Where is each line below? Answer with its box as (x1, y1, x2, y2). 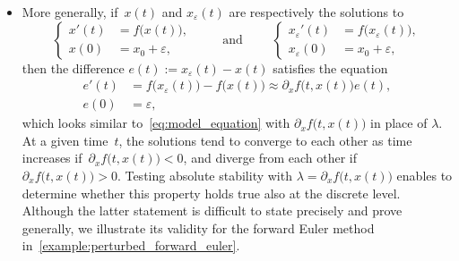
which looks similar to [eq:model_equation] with (22, 114, 290, 132)
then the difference (22, 58, 125, 77)
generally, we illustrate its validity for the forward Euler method (22, 218, 375, 237)
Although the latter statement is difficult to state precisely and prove (22, 201, 403, 220)
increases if (22, 148, 82, 167)
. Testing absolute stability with (117, 166, 292, 185)
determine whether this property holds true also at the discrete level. (22, 183, 401, 202)
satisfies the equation (273, 58, 388, 77)
